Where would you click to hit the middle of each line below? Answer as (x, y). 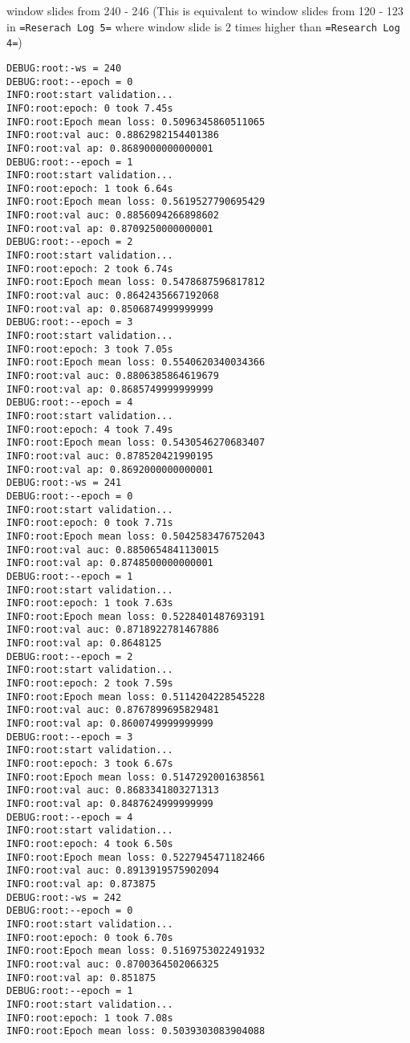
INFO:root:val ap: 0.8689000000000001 (110, 148)
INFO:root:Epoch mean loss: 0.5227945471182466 (136, 857)
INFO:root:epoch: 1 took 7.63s (90, 603)
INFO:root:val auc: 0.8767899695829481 (113, 710)
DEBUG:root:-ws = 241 (64, 483)
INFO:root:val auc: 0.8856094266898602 (113, 216)
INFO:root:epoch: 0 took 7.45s (90, 108)
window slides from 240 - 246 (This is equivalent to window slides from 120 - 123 (205, 10)
